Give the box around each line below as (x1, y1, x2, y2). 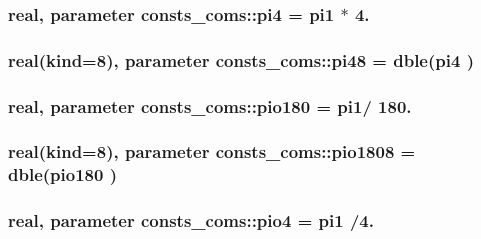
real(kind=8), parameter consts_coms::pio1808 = (8, 139, 416, 164)
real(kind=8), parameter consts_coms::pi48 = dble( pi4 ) (8, 47, 474, 72)
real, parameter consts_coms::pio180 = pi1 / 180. (8, 93, 412, 118)
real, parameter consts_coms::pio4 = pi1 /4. (8, 208, 374, 233)
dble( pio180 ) (8, 162, 117, 187)
